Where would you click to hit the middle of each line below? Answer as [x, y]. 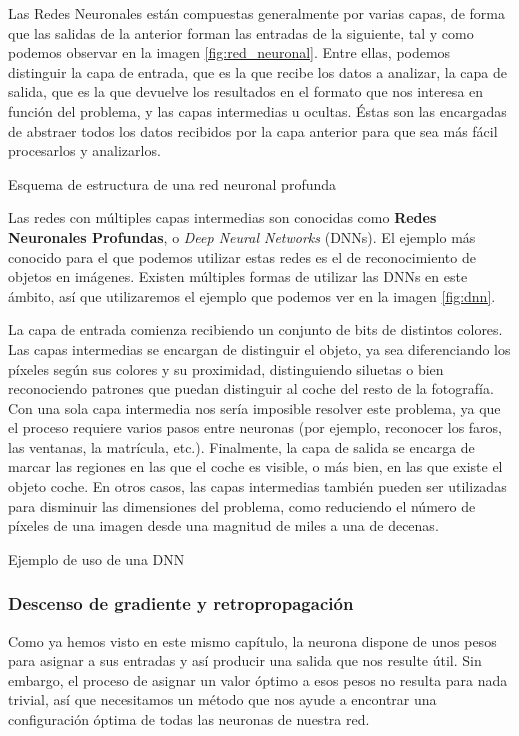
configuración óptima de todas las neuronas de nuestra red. [189, 719]
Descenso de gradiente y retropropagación [181, 603]
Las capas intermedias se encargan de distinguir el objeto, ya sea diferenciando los [259, 348]
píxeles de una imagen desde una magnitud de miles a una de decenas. [223, 525]
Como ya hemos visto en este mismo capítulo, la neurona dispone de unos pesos [252, 640]
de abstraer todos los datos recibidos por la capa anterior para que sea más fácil [253, 130]
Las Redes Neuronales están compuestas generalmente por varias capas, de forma [256, 13]
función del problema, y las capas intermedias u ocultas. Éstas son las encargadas [257, 110]
